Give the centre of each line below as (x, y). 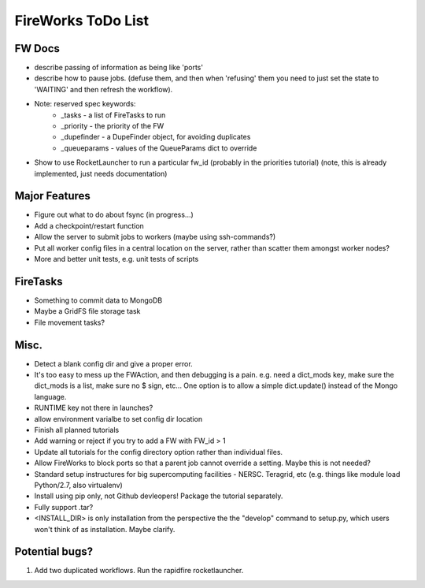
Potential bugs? (54, 552)
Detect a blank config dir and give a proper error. (113, 363)
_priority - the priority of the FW (113, 126)
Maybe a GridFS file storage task (87, 311)
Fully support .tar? (64, 507)
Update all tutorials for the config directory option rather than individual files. (159, 452)
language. (50, 396)
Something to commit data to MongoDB (98, 300)
